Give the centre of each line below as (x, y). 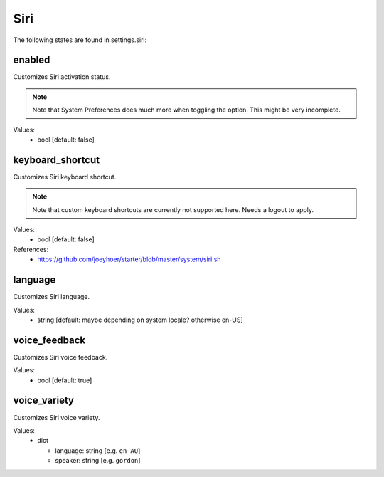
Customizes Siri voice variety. (57, 417)
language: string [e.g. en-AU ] (98, 450)
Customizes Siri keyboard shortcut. (65, 177)
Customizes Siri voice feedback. (60, 357)
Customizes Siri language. (52, 297)
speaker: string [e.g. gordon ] (98, 461)
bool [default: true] (65, 380)
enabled (32, 60)
